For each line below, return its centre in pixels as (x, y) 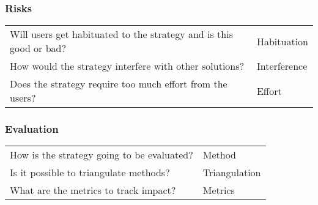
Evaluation (32, 129)
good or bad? (38, 48)
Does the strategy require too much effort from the (119, 84)
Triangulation (232, 173)
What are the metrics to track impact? (93, 190)
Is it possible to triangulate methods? (90, 173)
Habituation (282, 41)
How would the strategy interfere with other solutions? (127, 66)
